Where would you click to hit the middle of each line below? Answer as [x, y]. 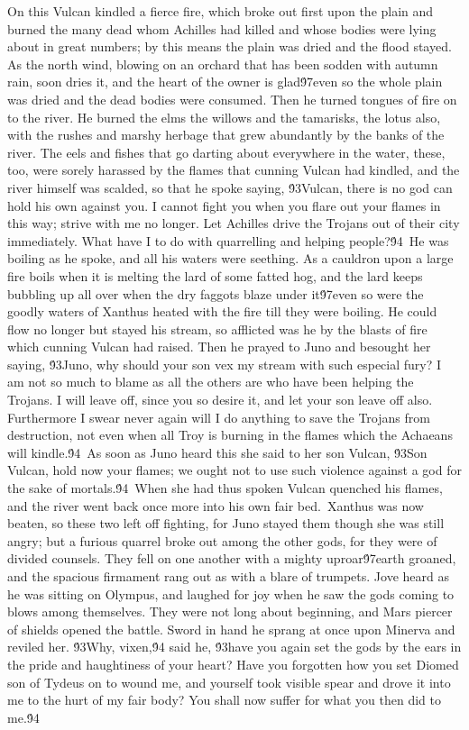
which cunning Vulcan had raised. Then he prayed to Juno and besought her [219, 347]
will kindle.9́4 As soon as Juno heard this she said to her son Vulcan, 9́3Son [217, 452]
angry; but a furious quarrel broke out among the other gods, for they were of [222, 540]
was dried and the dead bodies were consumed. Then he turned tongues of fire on [232, 99]
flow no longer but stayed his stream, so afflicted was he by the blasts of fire [217, 328]
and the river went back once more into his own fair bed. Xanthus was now [216, 505]
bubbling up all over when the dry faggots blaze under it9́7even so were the [216, 293]
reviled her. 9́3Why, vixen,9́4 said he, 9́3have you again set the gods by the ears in [234, 647]
